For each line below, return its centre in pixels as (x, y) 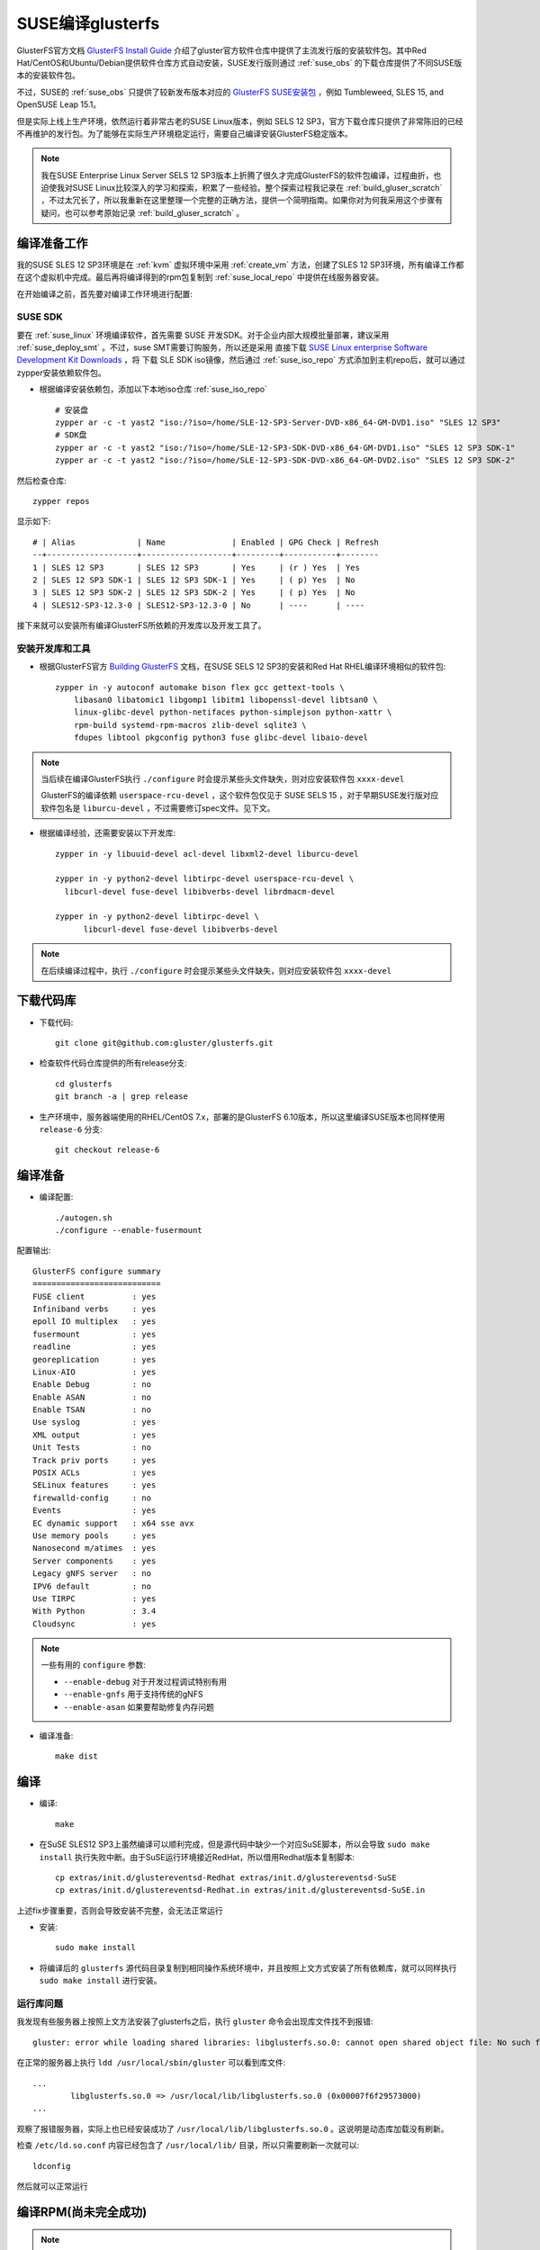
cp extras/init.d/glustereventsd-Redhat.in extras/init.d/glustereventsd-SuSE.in (240, 1890)
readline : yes (94, 1347)
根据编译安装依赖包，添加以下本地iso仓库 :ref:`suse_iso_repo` (153, 389)
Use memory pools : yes (94, 1535)
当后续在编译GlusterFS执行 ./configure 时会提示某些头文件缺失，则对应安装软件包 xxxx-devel (223, 778)
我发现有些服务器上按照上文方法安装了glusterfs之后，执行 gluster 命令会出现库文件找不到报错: (195, 2021)
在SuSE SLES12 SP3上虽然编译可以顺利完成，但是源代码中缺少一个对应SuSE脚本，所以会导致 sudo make (235, 1844)
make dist (76, 1756)
